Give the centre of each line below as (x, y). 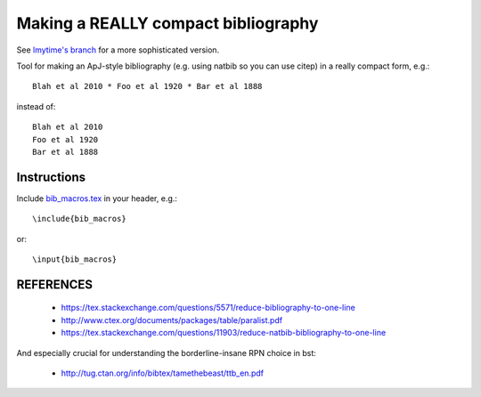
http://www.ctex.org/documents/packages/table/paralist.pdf (172, 320)
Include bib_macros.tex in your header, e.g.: (97, 198)
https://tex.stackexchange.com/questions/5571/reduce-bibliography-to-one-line (208, 308)
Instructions (51, 177)
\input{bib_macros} (75, 259)
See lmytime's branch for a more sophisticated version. (118, 50)
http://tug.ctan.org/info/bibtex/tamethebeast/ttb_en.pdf (163, 373)
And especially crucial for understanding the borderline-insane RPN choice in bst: (166, 352)
